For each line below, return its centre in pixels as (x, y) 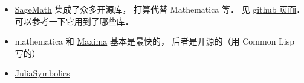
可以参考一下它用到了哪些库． (74, 21)
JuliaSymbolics (42, 73)
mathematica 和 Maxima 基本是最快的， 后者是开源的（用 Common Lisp (155, 41)
